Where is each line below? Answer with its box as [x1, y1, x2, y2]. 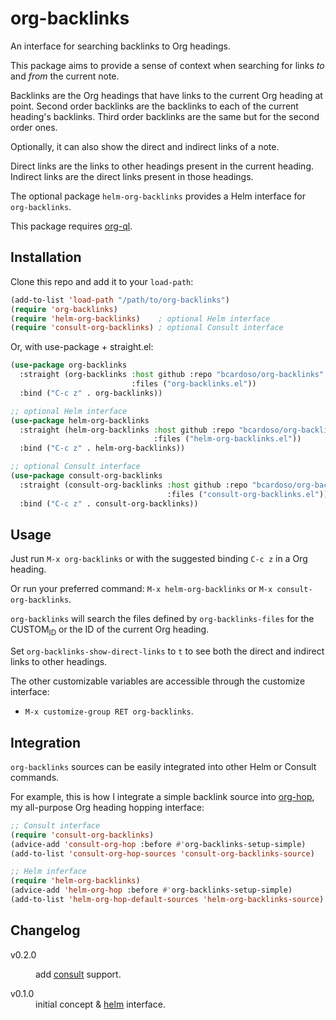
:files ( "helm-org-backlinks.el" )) [153, 434, 302, 444]
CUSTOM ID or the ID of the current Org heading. [10, 623, 210, 638]
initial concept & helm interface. [35, 998, 166, 1010]
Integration [10, 734, 82, 751]
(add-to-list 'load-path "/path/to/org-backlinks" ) [10, 295, 230, 305]
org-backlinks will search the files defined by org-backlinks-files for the [10, 613, 315, 625]
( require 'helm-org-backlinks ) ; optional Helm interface [10, 313, 271, 324]
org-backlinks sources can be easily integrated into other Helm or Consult [10, 760, 317, 772]
